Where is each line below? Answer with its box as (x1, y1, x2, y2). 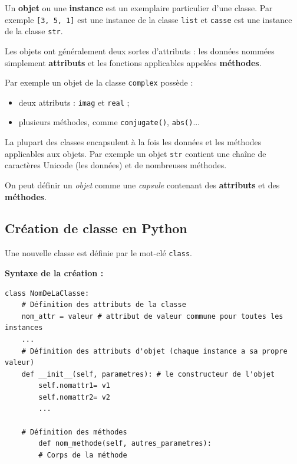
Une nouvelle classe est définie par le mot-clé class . (5, 247, 192, 259)
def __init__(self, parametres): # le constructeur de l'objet (21, 370, 275, 378)
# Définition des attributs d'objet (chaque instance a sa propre (21, 347, 288, 355)
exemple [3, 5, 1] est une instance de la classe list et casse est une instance (5, 13, 292, 25)
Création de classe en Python (5, 219, 187, 237)
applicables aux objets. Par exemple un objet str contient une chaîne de (5, 147, 266, 159)
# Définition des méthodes (21, 427, 127, 436)
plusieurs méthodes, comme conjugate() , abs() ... (18, 116, 200, 128)
